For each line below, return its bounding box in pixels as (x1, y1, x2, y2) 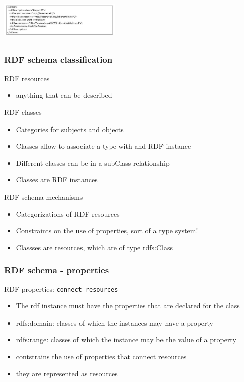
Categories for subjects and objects (16, 123, 124, 134)
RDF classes (4, 107, 42, 117)
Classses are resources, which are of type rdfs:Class (16, 242, 173, 252)
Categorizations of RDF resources (16, 208, 120, 219)
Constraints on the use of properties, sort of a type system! (16, 225, 198, 236)
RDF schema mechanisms (4, 191, 83, 202)
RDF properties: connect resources (4, 283, 118, 294)
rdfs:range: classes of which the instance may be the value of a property (16, 334, 236, 345)
